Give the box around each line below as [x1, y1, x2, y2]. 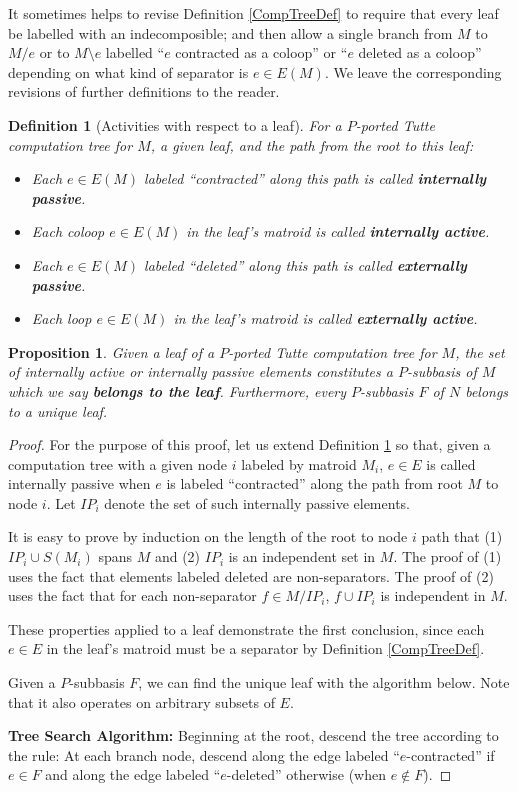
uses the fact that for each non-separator [8, 585, 257, 606]
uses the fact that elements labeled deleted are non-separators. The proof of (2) [8, 565, 494, 586]
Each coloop [31, 221, 105, 242]
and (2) [154, 546, 201, 567]
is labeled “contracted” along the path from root [166, 473, 463, 494]
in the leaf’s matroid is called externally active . [173, 308, 478, 329]
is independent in [380, 585, 486, 606]
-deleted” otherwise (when [226, 764, 386, 785]
